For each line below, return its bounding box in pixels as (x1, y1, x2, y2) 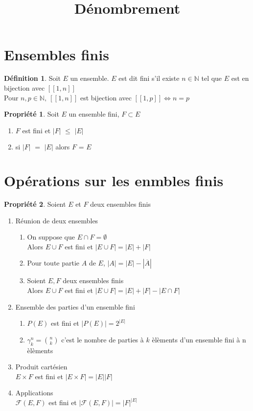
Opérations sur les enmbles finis (4, 170, 224, 191)
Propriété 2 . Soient (4, 199, 66, 209)
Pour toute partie (27, 258, 80, 268)
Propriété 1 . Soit (4, 109, 59, 119)
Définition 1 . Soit (4, 73, 61, 83)
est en (231, 73, 249, 83)
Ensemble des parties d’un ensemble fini (15, 301, 135, 312)
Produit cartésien (15, 362, 68, 372)
